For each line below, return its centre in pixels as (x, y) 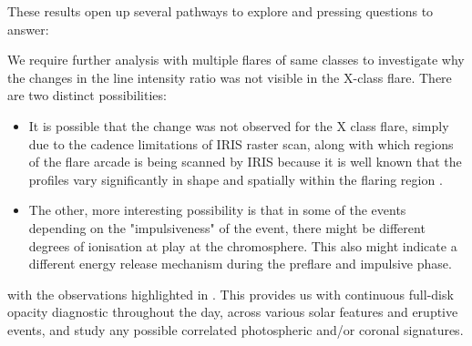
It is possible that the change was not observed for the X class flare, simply (239, 125)
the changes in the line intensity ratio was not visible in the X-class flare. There (230, 77)
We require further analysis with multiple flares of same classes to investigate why (236, 60)
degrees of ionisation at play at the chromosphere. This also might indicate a (243, 245)
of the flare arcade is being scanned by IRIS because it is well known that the (245, 162)
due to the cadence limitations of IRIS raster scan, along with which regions (241, 143)
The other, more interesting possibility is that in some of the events (217, 210)
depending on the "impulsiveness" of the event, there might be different (227, 227)
